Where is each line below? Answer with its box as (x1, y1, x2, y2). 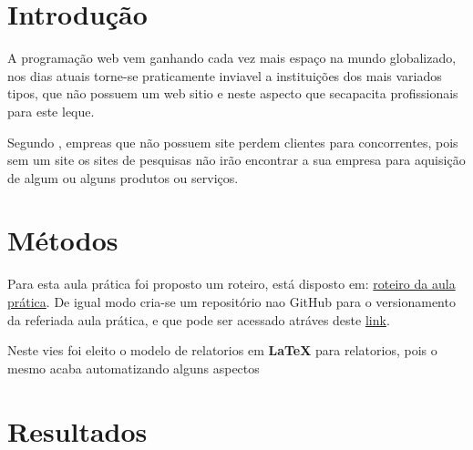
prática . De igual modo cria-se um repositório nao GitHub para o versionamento (7, 292, 456, 311)
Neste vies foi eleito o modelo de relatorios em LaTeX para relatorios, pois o (7, 341, 437, 360)
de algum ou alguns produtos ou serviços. (7, 168, 239, 187)
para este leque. (7, 101, 95, 120)
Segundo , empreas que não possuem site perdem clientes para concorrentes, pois (7, 132, 458, 151)
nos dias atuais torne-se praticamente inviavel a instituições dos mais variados (7, 66, 442, 85)
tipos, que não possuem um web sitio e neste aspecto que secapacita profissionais (7, 84, 458, 103)
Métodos (7, 221, 118, 259)
